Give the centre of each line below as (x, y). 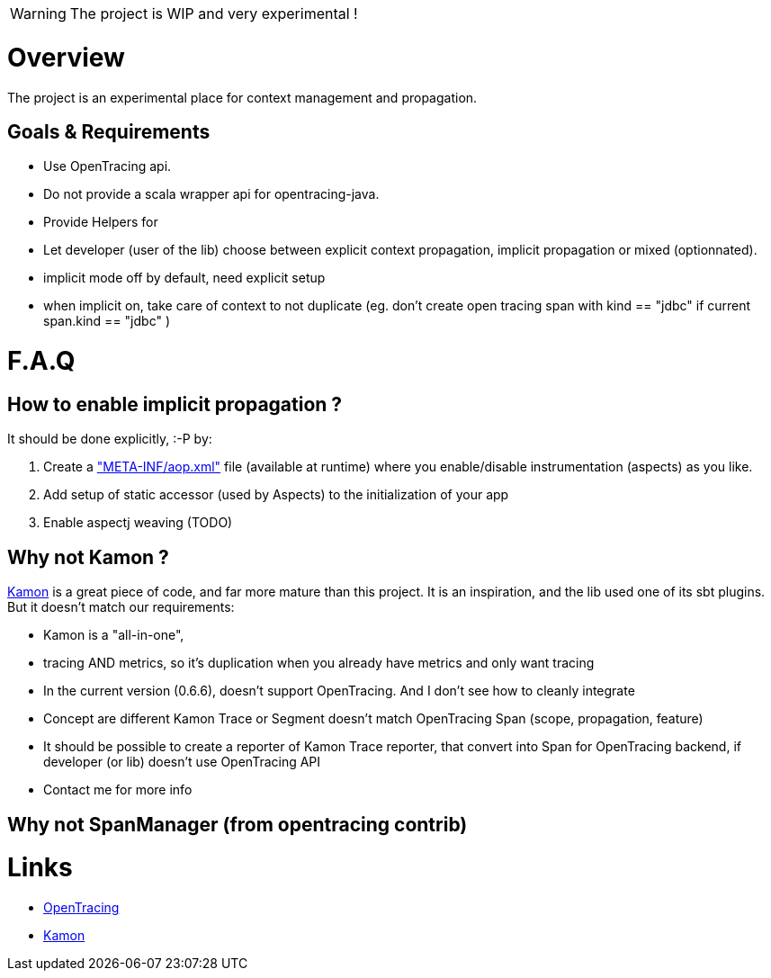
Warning (38, 13)
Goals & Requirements (109, 131)
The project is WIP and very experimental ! (214, 13)
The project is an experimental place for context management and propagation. (242, 97)
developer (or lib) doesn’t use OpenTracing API (182, 762)
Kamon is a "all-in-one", (114, 635)
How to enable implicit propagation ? (175, 404)
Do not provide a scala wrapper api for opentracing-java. (211, 194)
